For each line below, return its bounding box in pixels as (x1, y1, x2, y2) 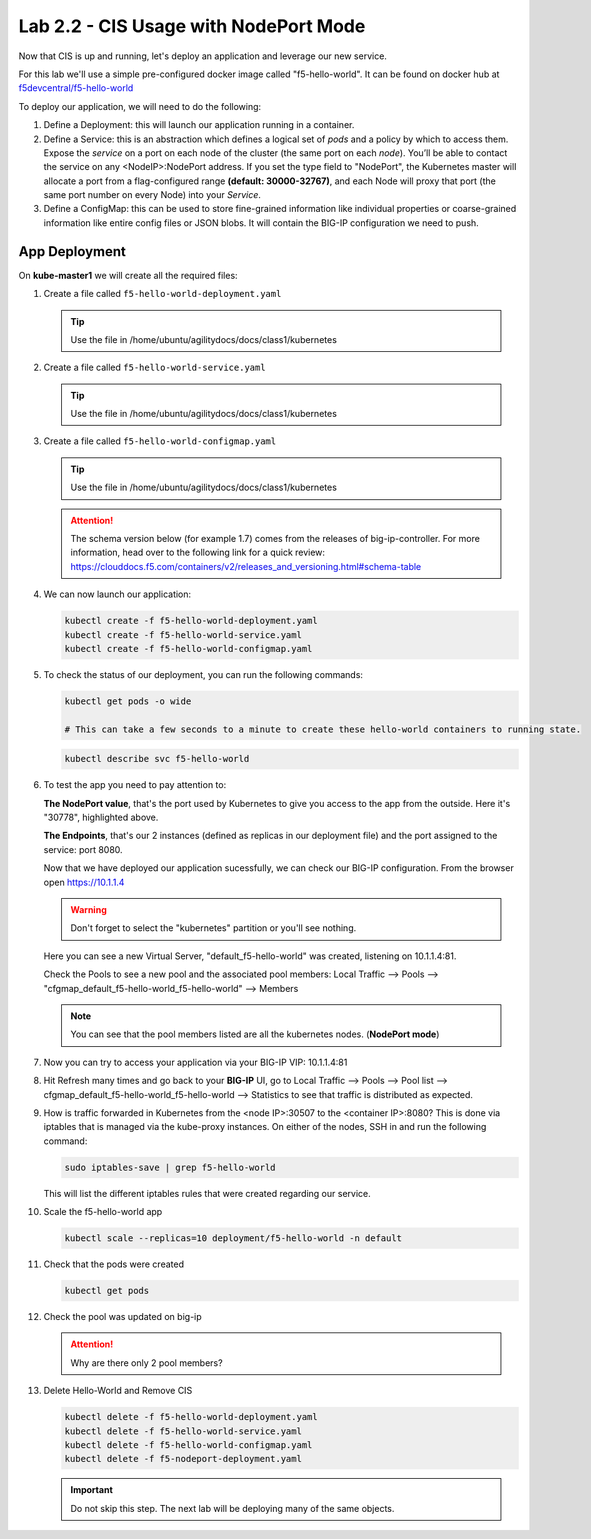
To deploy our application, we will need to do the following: (18, 100, 262, 112)
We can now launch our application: (43, 588, 192, 600)
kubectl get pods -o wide (64, 695, 192, 707)
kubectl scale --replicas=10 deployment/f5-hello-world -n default (64, 1233, 403, 1244)
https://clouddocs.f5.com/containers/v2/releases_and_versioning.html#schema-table (70, 560, 422, 572)
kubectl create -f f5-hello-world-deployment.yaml (64, 615, 319, 627)
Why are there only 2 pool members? (70, 1356, 224, 1369)
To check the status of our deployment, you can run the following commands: (43, 668, 364, 680)
